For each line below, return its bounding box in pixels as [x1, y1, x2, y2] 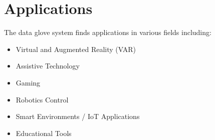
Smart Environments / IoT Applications [16, 111, 140, 121]
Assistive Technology [16, 60, 80, 71]
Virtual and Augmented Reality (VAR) [16, 43, 136, 54]
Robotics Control [16, 94, 69, 104]
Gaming [16, 77, 41, 87]
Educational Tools [16, 127, 72, 138]
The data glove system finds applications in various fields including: [4, 27, 211, 37]
